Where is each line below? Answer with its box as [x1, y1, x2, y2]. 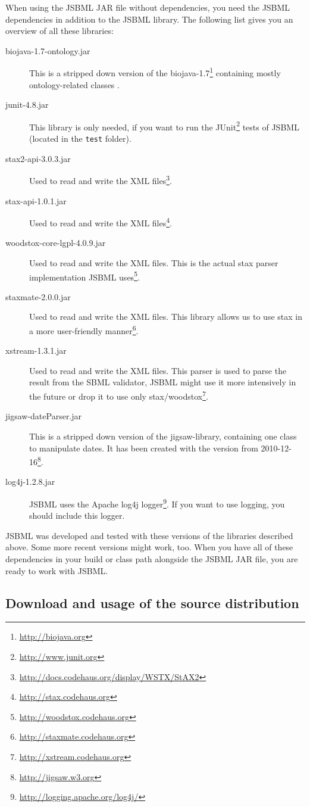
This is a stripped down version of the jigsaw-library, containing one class [29, 429, 297, 442]
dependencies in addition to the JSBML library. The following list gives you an [5, 13, 293, 25]
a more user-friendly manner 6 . [29, 323, 139, 336]
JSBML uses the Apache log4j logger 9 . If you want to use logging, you [29, 496, 285, 510]
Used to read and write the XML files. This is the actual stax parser [29, 257, 278, 269]
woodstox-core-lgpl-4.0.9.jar [5, 236, 106, 249]
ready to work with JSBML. [5, 564, 108, 577]
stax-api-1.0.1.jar [5, 194, 67, 207]
